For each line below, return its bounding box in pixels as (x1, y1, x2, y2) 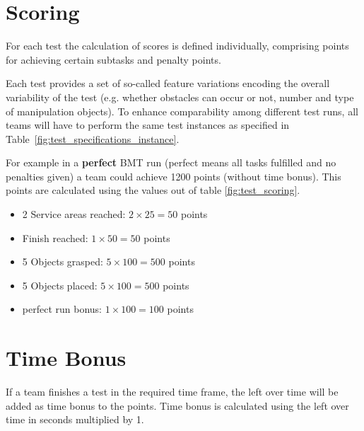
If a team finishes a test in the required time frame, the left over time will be (6, 384, 339, 399)
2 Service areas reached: (22, 207, 126, 222)
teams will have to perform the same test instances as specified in (6, 117, 290, 132)
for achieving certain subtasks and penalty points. (6, 52, 221, 67)
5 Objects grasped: (22, 254, 103, 269)
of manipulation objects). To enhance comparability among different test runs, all (6, 103, 358, 118)
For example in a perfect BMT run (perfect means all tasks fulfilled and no (6, 155, 336, 170)
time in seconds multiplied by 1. (6, 412, 144, 427)
